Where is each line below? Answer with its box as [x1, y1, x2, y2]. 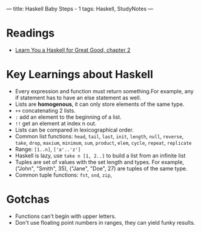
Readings [6, 27, 55, 40]
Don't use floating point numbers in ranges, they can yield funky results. [15, 219, 196, 226]
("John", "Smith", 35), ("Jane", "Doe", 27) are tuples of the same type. [15, 165, 188, 172]
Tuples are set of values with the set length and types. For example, [15, 158, 185, 165]
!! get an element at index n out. [15, 119, 97, 127]
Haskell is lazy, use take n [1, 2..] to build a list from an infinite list [15, 151, 186, 159]
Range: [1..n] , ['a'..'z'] [15, 145, 81, 153]
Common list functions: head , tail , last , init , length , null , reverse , [15, 133, 184, 140]
